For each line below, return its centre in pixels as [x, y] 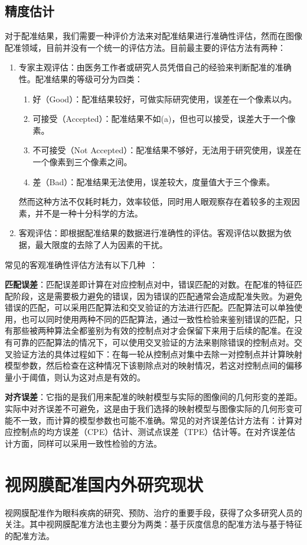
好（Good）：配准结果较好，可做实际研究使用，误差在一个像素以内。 [165, 99]
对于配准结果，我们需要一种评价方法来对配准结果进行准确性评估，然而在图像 [153, 36]
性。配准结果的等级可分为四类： [81, 78]
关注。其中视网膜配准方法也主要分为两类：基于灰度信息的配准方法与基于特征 [153, 524]
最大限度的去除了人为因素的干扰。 [101, 244]
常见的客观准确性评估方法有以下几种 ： [81, 264]
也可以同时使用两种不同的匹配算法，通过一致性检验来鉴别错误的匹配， [157, 319]
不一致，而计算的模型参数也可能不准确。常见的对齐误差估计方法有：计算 [153, 420]
